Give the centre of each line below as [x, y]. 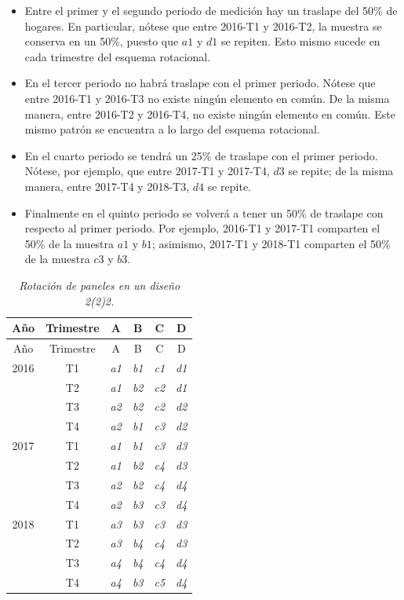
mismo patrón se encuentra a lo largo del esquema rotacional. [172, 129]
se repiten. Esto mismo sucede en [300, 41]
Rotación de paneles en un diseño [100, 285]
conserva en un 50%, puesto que [102, 41]
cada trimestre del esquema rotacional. [118, 56]
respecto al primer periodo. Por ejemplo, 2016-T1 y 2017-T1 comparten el [202, 228]
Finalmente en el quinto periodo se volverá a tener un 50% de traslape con [204, 212]
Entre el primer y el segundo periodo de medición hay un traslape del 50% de [211, 10]
